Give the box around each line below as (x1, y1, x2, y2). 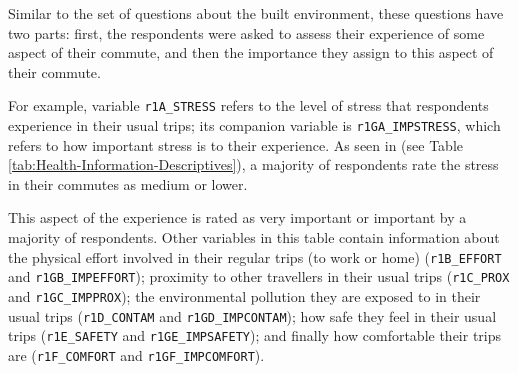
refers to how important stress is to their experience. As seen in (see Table (8, 134, 463, 155)
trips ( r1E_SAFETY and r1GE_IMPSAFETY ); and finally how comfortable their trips (8, 325, 502, 346)
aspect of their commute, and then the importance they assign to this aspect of (8, 42, 494, 63)
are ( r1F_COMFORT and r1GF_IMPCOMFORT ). (8, 344, 265, 365)
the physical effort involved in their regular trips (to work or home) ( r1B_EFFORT (8, 246, 502, 267)
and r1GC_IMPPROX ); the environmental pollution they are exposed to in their (8, 285, 481, 306)
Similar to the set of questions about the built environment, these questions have (8, 3, 504, 23)
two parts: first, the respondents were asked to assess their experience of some (8, 22, 485, 43)
